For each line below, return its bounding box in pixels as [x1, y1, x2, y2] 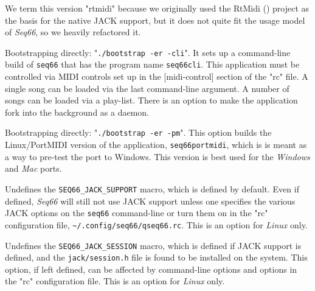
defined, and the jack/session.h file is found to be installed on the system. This [5, 251, 308, 264]
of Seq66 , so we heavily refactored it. [5, 26, 141, 38]
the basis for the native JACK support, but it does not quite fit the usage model [5, 13, 305, 26]
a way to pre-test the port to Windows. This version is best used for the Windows [5, 150, 310, 163]
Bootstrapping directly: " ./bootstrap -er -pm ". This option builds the [5, 126, 272, 139]
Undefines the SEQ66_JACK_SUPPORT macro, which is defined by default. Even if [5, 182, 299, 195]
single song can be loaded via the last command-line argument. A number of [5, 82, 289, 94]
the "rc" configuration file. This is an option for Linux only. [5, 275, 225, 287]
